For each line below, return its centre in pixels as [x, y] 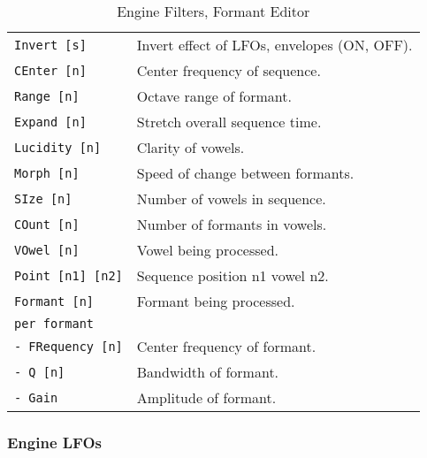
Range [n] [47, 96]
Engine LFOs [54, 442]
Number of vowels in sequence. [231, 198]
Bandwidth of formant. [208, 372]
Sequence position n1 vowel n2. [233, 275]
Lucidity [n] [58, 147]
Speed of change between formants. [245, 173]
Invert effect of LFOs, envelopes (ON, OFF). [274, 45]
